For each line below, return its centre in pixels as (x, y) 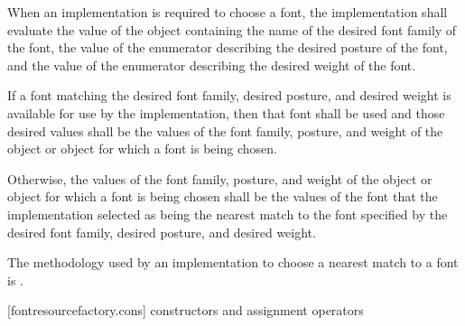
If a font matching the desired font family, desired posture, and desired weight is (229, 95)
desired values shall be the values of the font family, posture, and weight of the (225, 130)
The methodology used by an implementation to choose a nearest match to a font (233, 262)
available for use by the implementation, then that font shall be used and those (226, 112)
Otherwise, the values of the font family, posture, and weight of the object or (220, 178)
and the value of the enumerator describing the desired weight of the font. (212, 65)
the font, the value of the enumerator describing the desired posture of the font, (228, 47)
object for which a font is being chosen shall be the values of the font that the (223, 196)
